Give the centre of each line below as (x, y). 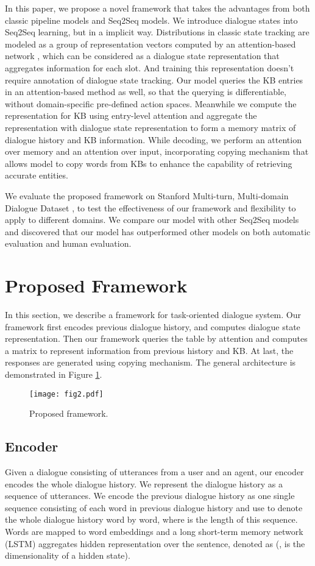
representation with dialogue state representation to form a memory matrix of (150, 127)
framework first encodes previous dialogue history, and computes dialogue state (153, 326)
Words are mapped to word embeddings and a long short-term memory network (154, 531)
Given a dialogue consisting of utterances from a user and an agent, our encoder (154, 472)
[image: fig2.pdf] (66, 394)
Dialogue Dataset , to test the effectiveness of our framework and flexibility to (150, 207)
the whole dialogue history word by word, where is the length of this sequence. (151, 519)
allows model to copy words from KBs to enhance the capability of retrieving (149, 163)
